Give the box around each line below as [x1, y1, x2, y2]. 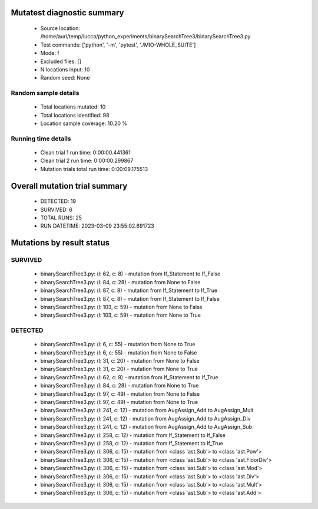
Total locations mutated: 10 [40, 103, 106, 110]
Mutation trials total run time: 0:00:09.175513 [40, 165, 148, 172]
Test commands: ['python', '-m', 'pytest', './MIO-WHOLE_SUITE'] [40, 41, 196, 48]
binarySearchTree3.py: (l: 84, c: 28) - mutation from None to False [40, 278, 201, 285]
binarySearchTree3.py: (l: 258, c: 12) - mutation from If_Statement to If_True [40, 439, 224, 446]
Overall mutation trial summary [11, 180, 128, 191]
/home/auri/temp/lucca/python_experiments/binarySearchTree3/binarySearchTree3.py [40, 33, 251, 40]
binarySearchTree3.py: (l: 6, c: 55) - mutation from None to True [40, 341, 196, 348]
